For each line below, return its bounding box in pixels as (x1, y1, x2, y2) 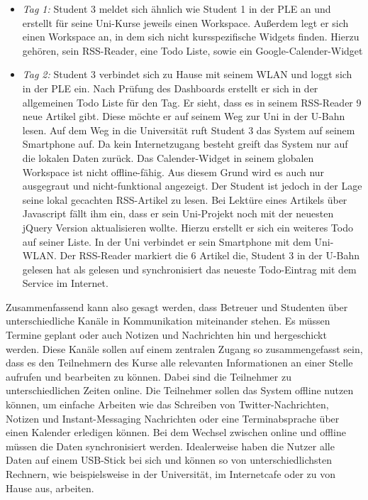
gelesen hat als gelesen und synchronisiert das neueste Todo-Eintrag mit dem (22, 261, 357, 276)
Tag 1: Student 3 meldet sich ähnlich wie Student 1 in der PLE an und (22, 1, 331, 16)
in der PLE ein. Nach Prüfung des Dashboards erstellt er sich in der (22, 80, 318, 95)
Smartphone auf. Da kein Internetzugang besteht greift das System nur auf (22, 136, 348, 151)
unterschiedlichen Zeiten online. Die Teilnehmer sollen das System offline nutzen (6, 383, 354, 398)
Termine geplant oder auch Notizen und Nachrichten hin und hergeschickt (6, 327, 327, 342)
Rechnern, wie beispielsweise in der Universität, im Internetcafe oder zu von (6, 467, 335, 481)
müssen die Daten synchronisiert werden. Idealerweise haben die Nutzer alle (6, 438, 335, 453)
